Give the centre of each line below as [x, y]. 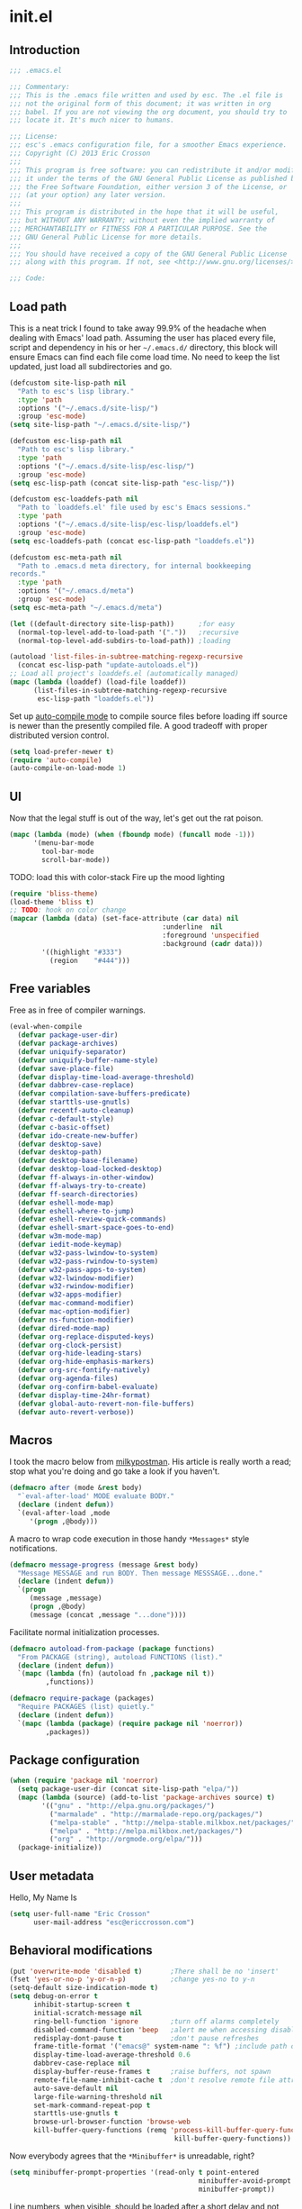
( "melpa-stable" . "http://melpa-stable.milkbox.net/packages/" [172, 1823]
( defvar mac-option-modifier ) [74, 1312]
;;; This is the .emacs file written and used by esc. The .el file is [146, 95]
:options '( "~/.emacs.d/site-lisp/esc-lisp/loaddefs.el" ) [129, 524]
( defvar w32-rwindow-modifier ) [76, 1286]
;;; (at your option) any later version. [88, 195]
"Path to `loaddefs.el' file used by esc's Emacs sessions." [134, 508]
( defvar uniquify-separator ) [72, 1051]
